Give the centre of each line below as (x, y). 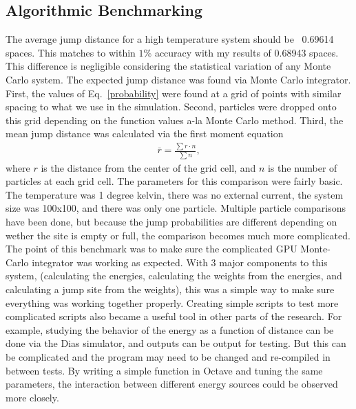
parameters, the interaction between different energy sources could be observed (172, 384)
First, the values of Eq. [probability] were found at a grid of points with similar (174, 93)
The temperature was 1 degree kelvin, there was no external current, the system (175, 194)
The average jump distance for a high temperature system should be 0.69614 (170, 39)
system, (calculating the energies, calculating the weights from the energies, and (174, 276)
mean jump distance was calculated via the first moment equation (145, 133)
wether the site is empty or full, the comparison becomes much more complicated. (178, 235)
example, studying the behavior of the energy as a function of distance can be (170, 329)
